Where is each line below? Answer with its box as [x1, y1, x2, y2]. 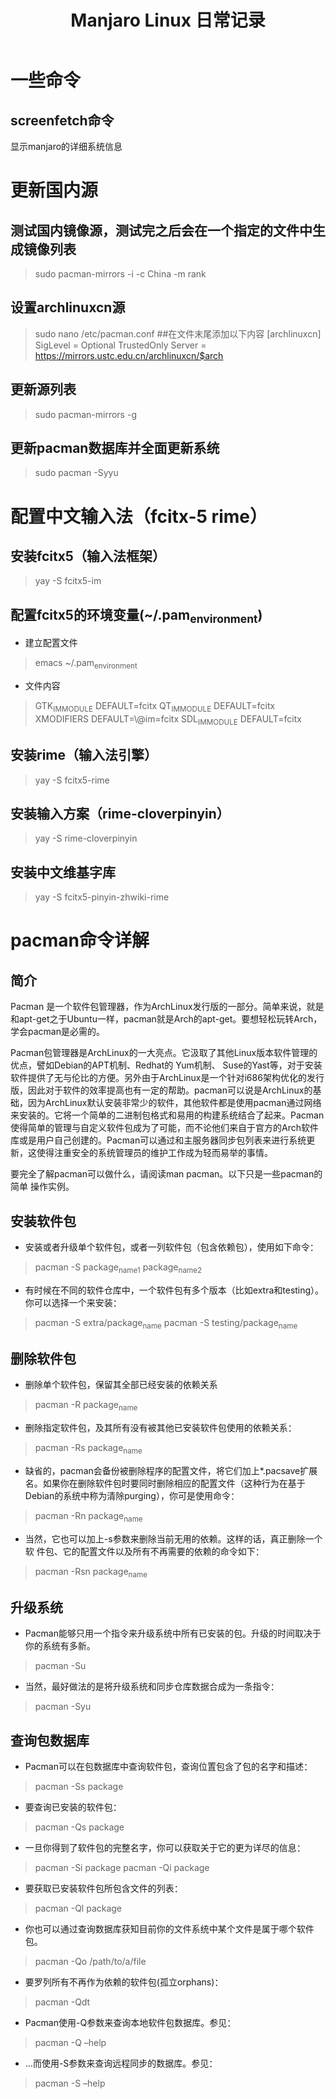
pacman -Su [34, 1660, 87, 1672]
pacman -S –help [34, 2077, 106, 2090]
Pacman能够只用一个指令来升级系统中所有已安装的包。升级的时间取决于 [24, 1627, 322, 1640]
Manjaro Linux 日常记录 [70, 9, 266, 32]
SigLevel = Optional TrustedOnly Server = [34, 339, 207, 351]
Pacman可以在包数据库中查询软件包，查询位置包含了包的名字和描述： [24, 1761, 313, 1773]
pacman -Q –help [34, 2037, 107, 2049]
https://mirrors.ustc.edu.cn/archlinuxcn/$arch [34, 349, 224, 361]
